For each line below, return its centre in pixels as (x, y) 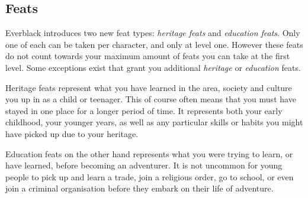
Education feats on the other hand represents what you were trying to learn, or (149, 153)
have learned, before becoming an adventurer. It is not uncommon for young (144, 165)
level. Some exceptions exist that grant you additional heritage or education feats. (153, 67)
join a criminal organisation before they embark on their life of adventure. (139, 188)
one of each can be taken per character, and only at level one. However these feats (154, 44)
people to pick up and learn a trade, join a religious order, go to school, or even (150, 176)
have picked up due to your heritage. (72, 133)
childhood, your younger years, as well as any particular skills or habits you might (154, 122)
